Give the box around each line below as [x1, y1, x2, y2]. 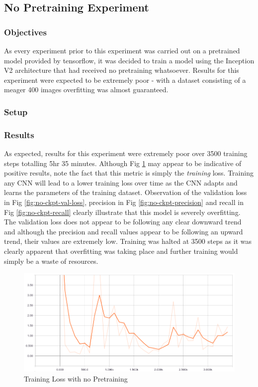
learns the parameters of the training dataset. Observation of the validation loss [4, 187, 247, 197]
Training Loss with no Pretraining [24, 373, 128, 384]
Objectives [4, 25, 47, 38]
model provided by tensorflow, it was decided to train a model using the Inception [4, 55, 255, 65]
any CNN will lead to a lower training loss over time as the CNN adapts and [4, 177, 238, 188]
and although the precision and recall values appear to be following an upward [4, 226, 243, 236]
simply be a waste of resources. [4, 255, 98, 266]
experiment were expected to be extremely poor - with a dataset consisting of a [4, 74, 246, 85]
